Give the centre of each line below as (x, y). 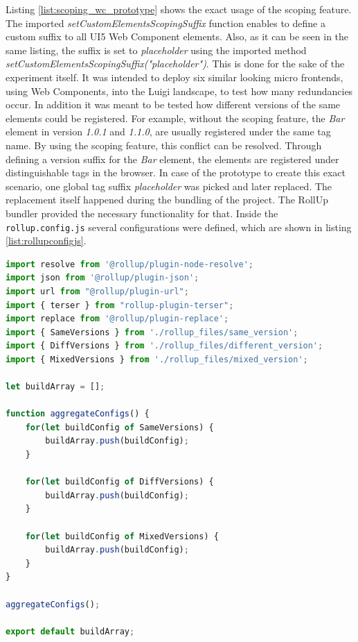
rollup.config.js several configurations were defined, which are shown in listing (179, 227)
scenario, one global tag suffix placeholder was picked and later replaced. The (169, 186)
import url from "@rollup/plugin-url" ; (97, 291)
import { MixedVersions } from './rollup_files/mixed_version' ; (157, 359)
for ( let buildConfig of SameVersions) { (119, 427)
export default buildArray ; (70, 631)
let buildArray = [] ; (55, 387)
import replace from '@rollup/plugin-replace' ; (117, 319)
